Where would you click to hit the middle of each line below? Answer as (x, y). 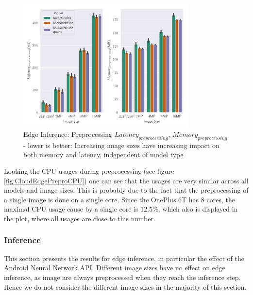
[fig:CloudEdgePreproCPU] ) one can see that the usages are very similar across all (126, 180)
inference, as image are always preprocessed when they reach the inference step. (122, 277)
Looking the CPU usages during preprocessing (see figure (89, 171)
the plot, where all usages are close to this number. (80, 218)
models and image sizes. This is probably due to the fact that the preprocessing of (126, 190)
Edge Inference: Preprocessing (68, 134)
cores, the (221, 199)
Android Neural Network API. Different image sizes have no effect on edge (115, 268)
